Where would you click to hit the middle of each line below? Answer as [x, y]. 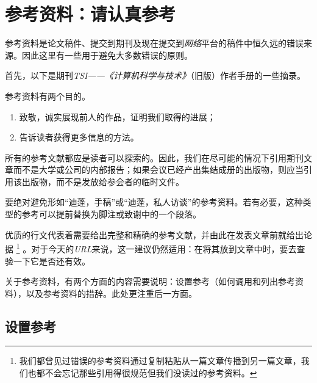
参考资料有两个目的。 [48, 96]
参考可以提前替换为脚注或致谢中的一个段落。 [111, 214]
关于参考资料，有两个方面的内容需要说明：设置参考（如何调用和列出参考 [150, 281]
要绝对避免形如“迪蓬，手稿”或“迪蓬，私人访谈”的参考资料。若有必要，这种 [154, 202]
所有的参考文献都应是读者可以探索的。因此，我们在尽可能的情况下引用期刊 [154, 157]
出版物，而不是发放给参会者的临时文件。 [103, 181]
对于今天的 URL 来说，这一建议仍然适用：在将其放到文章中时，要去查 [168, 248]
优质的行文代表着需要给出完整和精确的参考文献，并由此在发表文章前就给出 [154, 234]
